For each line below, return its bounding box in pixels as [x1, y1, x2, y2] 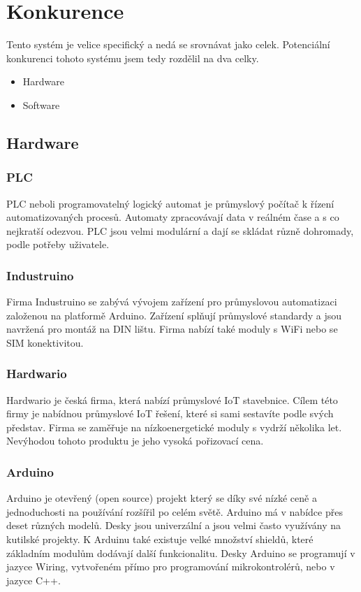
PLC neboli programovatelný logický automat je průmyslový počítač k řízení [6, 196, 334, 210]
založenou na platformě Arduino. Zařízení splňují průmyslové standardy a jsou [6, 308, 342, 322]
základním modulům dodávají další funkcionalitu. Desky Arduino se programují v [6, 545, 355, 560]
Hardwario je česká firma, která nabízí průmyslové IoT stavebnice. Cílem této [6, 392, 338, 407]
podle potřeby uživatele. [6, 237, 110, 252]
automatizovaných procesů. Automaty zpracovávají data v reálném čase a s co [6, 210, 339, 224]
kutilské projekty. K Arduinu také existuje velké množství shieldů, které [6, 532, 314, 547]
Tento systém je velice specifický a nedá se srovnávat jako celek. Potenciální [6, 37, 330, 52]
